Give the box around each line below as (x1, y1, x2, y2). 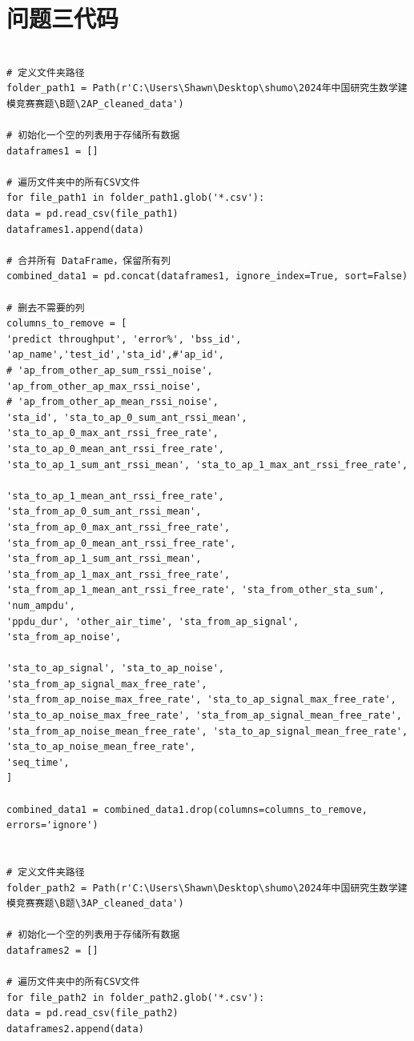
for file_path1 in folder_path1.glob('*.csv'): (6, 192, 265, 204)
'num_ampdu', (6, 599, 75, 611)
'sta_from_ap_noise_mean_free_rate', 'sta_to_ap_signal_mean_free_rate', (6, 725, 408, 737)
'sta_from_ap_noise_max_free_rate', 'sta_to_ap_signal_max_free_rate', (6, 694, 396, 706)
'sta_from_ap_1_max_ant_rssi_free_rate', (6, 568, 231, 580)
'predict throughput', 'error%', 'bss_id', (6, 333, 242, 345)
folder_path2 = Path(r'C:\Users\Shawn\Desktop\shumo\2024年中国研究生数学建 (6, 882, 408, 894)
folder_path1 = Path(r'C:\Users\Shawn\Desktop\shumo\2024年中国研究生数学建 (6, 82, 408, 94)
